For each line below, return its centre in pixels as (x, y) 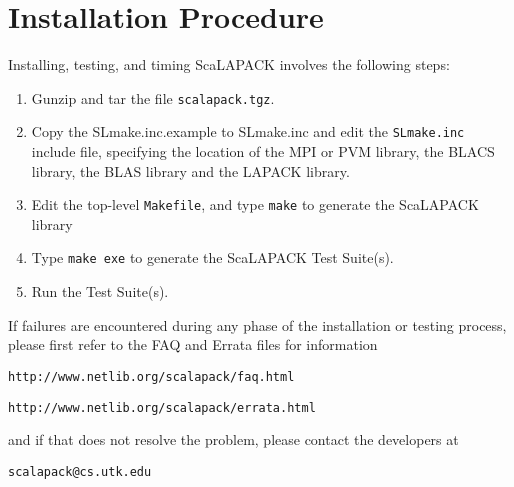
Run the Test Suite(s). (100, 291)
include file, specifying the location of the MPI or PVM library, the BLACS (263, 151)
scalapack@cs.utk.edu (80, 471)
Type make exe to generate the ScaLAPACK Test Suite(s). (212, 257)
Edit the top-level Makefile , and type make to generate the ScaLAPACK (255, 204)
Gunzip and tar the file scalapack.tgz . (153, 97)
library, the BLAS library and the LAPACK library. (190, 170)
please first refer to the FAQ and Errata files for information (193, 344)
